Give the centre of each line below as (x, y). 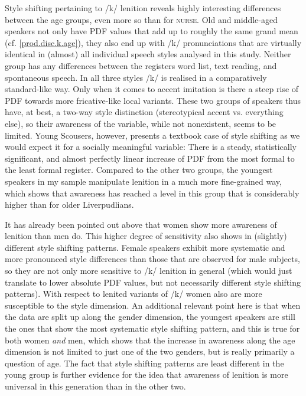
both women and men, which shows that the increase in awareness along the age (150, 340)
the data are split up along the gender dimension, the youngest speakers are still (150, 317)
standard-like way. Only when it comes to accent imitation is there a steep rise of (152, 89)
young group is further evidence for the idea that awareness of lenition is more (147, 374)
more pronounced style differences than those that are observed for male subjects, (152, 259)
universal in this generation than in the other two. (95, 386)
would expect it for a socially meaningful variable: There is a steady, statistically (151, 147)
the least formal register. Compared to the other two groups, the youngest (139, 170)
